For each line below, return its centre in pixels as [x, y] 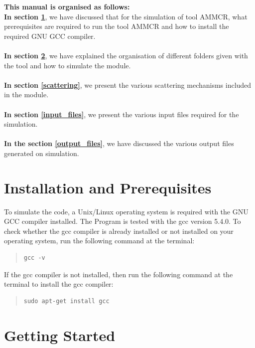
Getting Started [60, 335]
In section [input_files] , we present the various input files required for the [122, 114]
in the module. [26, 94]
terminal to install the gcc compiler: [59, 284]
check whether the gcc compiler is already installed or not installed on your [119, 231]
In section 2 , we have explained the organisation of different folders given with [126, 55]
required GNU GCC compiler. [50, 36]
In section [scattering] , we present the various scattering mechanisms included [128, 85]
